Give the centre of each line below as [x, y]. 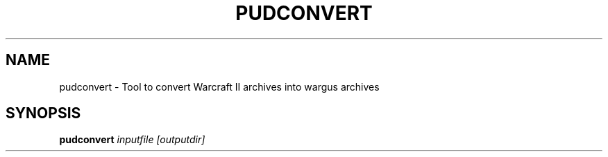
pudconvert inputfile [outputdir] [132, 140]
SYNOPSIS [43, 113]
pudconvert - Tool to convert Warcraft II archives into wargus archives [219, 86]
